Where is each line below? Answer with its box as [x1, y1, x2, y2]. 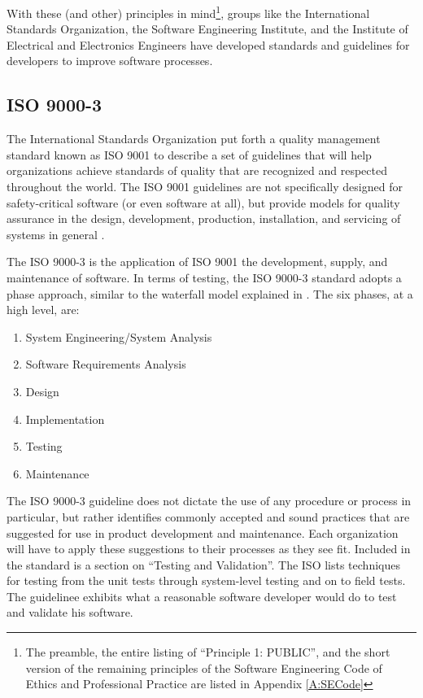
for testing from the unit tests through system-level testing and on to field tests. [7, 572, 406, 589]
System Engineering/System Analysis [25, 328, 212, 345]
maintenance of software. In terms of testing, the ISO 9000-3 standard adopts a [7, 268, 402, 286]
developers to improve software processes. [7, 52, 213, 69]
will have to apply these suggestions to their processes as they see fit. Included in [7, 540, 411, 557]
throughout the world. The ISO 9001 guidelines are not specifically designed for [7, 178, 403, 195]
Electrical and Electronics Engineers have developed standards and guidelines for [7, 36, 410, 53]
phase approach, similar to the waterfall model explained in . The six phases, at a [7, 285, 413, 302]
